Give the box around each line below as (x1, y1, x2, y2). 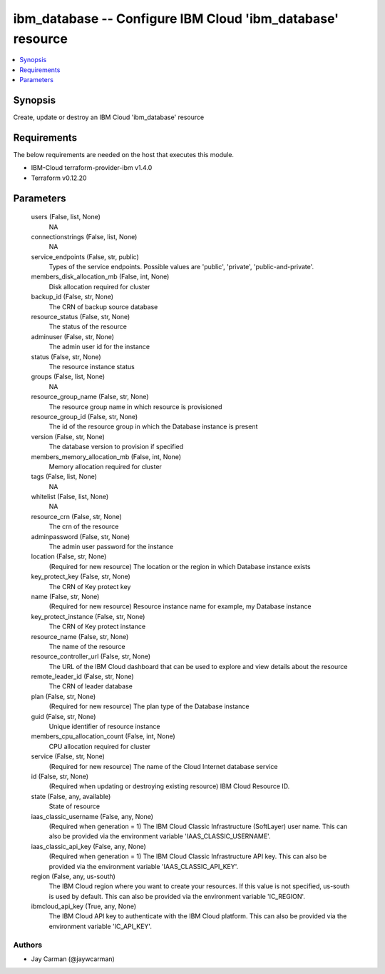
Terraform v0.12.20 (31, 174, 87, 182)
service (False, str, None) (31, 752, 105, 760)
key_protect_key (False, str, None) (31, 572, 131, 581)
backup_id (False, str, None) (31, 293, 114, 301)
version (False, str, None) (31, 432, 105, 441)
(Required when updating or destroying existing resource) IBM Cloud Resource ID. (48, 782, 290, 790)
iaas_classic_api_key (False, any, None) (31, 842, 146, 850)
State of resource (48, 802, 101, 810)
